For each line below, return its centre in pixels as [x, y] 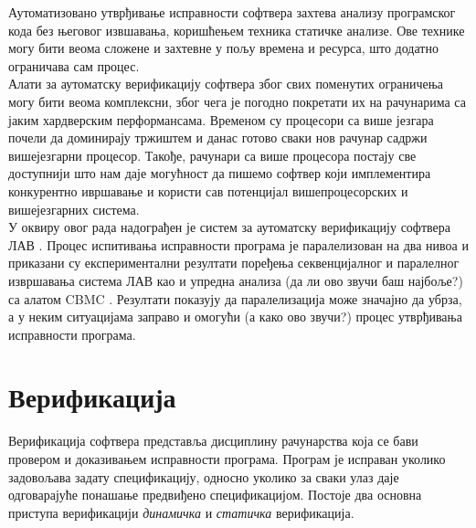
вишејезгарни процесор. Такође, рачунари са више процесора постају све [212, 155]
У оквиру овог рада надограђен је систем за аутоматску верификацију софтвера [229, 227]
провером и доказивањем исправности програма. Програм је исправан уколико [227, 459]
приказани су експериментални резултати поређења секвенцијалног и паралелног [234, 263]
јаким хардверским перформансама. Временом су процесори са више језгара [221, 119]
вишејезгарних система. [74, 209]
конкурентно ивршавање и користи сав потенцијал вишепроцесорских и [208, 190]
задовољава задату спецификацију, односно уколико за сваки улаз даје [204, 476]
